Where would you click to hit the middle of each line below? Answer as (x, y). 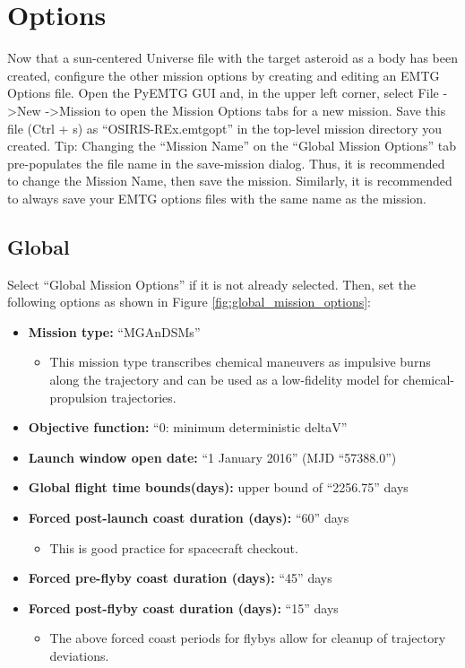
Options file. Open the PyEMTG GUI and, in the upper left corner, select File (223, 93)
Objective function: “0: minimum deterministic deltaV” (188, 427)
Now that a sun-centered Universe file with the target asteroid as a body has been (232, 58)
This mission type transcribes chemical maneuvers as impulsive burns (240, 362)
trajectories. (144, 397)
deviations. (79, 655)
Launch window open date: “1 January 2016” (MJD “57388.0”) (212, 457)
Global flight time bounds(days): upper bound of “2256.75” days (218, 487)
